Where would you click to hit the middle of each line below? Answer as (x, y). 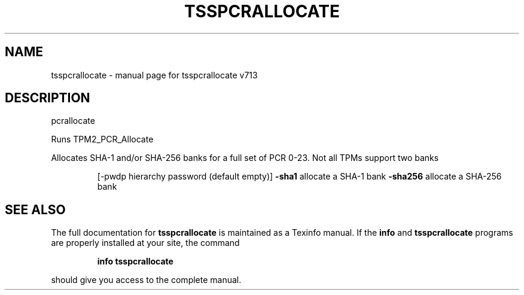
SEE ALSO (35, 209)
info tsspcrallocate (135, 261)
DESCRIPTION (48, 98)
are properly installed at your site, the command (145, 243)
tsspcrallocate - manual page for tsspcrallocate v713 (154, 75)
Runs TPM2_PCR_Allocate (102, 139)
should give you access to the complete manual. (146, 280)
